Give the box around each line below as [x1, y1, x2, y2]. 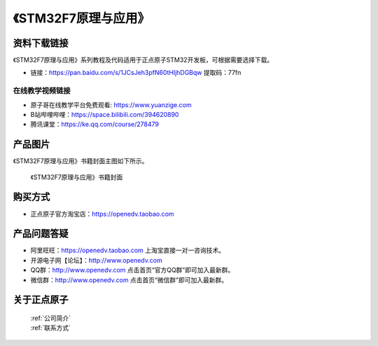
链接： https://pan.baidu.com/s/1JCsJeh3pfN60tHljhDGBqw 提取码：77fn [30, 69, 241, 77]
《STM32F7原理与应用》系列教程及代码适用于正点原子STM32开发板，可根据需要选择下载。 [13, 56, 274, 64]
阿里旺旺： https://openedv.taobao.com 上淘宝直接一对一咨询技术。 [30, 246, 225, 255]
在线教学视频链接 [13, 86, 71, 96]
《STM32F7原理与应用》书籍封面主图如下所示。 [13, 157, 148, 165]
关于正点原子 [13, 294, 69, 306]
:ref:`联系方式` [30, 324, 71, 332]
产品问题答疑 [13, 228, 69, 240]
